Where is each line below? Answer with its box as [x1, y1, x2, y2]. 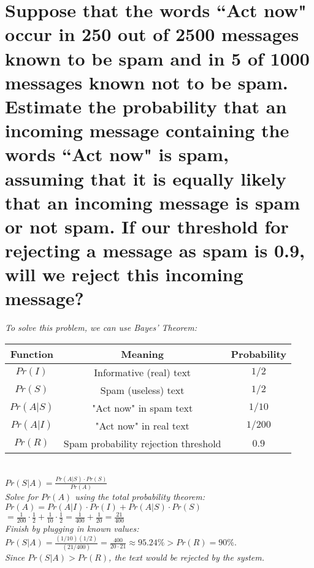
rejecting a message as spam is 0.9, [5, 238, 305, 263]
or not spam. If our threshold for [5, 213, 289, 238]
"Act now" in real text [95, 418, 190, 433]
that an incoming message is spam [5, 189, 300, 214]
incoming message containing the [5, 118, 289, 143]
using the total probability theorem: [75, 490, 205, 503]
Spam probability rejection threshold [63, 436, 221, 450]
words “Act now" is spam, [5, 142, 229, 167]
